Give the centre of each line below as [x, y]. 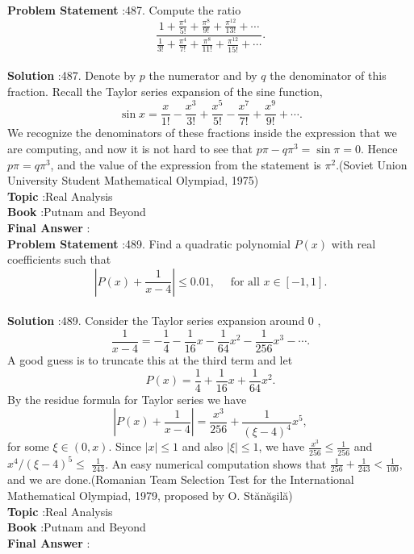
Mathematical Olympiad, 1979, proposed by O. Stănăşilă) [150, 495]
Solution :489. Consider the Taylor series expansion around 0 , [164, 321]
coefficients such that [59, 259]
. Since [125, 446]
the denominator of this [328, 75]
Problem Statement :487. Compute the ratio [124, 10]
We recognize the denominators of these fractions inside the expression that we [202, 133]
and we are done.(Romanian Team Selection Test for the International [181, 479]
